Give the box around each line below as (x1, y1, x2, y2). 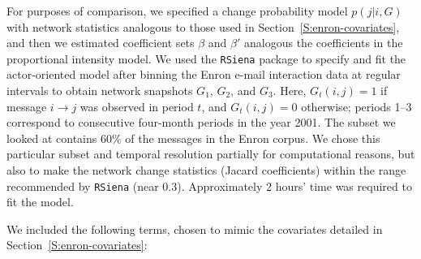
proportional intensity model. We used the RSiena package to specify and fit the (6, 50, 406, 67)
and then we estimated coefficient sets (6, 34, 195, 51)
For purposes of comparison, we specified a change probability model (6, 2, 348, 19)
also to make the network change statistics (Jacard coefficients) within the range (6, 162, 406, 178)
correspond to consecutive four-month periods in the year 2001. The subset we (6, 114, 396, 131)
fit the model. (6, 193, 74, 210)
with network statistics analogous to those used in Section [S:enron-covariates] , (6, 18, 400, 35)
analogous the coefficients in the (244, 34, 403, 51)
